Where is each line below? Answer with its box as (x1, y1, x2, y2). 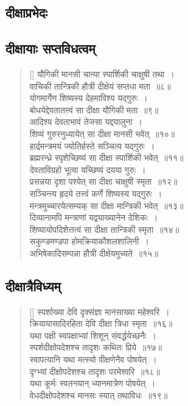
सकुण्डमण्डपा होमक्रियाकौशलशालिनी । (29, 235, 149, 248)
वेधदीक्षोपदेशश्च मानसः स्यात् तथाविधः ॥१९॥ (29, 388, 168, 401)
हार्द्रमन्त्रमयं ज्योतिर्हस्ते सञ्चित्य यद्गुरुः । (29, 139, 155, 152)
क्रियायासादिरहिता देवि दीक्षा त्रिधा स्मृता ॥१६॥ (29, 317, 173, 330)
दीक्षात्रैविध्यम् (5, 276, 61, 295)
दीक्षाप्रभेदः (5, 3, 47, 22)
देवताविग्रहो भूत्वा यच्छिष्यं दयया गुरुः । (29, 163, 146, 176)
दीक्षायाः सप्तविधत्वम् (5, 39, 96, 58)
